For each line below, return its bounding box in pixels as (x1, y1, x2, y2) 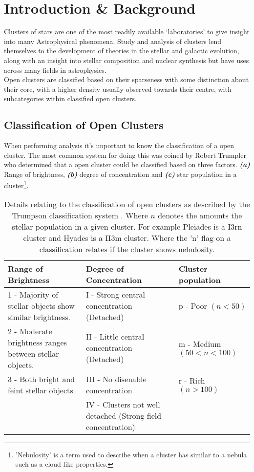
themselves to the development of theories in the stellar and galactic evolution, (4, 45, 239, 56)
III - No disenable (85, 373, 147, 385)
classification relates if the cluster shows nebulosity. (39, 243, 215, 255)
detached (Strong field (85, 409, 162, 421)
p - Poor (178, 300, 207, 311)
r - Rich (178, 375, 205, 386)
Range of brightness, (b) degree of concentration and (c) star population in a (4, 169, 237, 179)
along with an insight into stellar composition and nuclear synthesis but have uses (4, 55, 249, 65)
